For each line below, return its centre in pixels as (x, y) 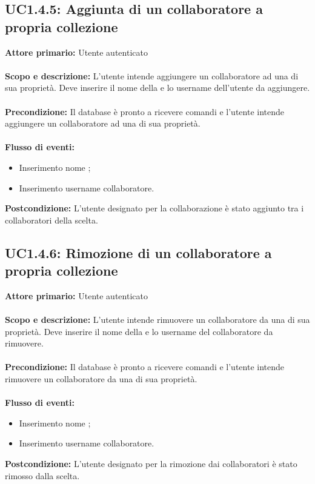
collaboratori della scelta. (51, 220)
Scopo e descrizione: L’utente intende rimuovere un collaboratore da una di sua (157, 320)
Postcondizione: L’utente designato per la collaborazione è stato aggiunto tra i (154, 208)
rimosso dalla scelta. (42, 475)
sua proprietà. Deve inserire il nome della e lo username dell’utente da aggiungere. (157, 88)
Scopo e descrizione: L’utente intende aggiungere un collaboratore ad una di (152, 75)
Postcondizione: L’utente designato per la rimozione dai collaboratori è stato (151, 464)
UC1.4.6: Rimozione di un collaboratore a (138, 252)
